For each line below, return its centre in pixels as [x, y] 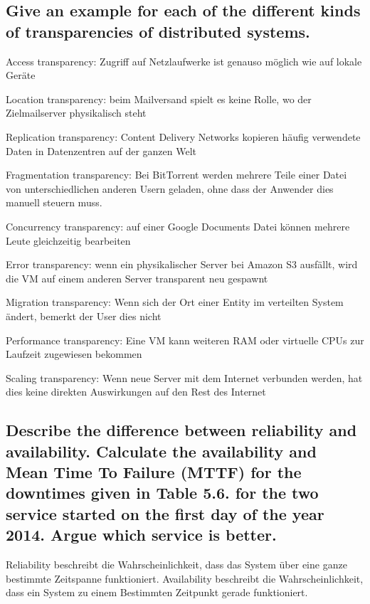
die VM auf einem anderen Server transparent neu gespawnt [137, 278]
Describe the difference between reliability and [181, 430]
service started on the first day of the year [165, 513]
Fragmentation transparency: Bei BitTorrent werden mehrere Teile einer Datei [176, 175]
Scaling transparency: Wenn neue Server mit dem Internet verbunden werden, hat [184, 377]
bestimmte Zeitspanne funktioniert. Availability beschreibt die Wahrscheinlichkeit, [185, 578]
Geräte [21, 75]
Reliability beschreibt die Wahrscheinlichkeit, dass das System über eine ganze [176, 565]
